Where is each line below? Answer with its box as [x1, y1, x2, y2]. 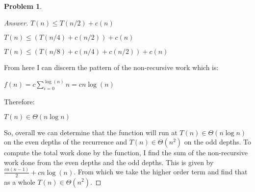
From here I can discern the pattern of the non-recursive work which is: [4, 62, 219, 72]
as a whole [4, 176, 35, 187]
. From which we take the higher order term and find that [74, 167, 248, 177]
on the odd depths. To [184, 137, 251, 147]
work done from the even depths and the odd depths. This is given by [4, 157, 214, 167]
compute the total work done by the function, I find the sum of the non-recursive [4, 147, 248, 158]
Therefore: [4, 96, 35, 107]
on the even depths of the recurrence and [4, 137, 127, 147]
